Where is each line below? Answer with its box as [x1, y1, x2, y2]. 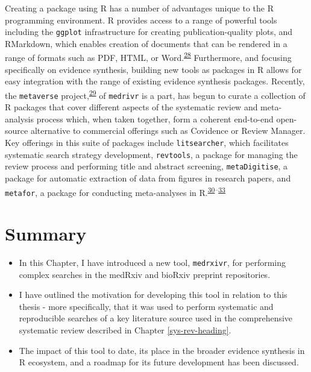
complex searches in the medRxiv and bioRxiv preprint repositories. [19, 268, 271, 280]
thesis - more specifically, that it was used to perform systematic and [19, 300, 274, 312]
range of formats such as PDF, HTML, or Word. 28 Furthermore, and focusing [5, 49, 292, 64]
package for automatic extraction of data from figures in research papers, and [5, 171, 291, 184]
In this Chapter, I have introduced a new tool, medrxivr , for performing [19, 256, 286, 268]
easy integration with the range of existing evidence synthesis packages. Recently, [5, 75, 305, 87]
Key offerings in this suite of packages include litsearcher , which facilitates [5, 136, 289, 148]
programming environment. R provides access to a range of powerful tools [5, 13, 277, 26]
